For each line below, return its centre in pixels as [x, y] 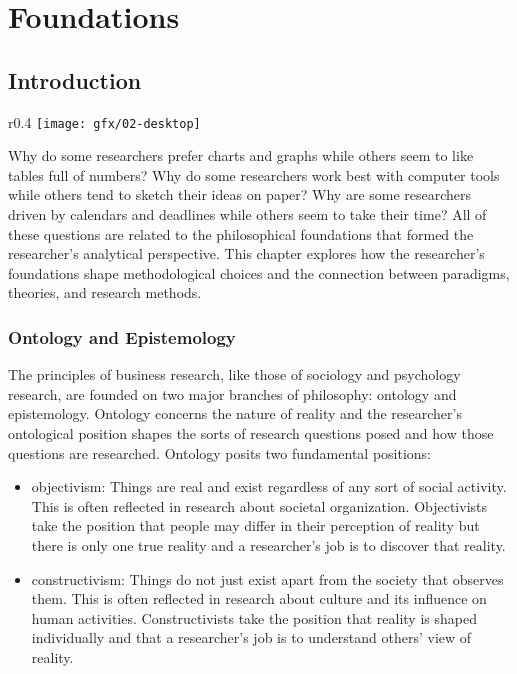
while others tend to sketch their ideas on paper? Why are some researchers [240, 194]
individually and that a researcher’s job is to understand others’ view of [251, 637]
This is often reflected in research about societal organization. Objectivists [259, 505]
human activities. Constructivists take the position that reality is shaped [254, 617]
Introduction [75, 79]
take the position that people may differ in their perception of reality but [255, 525]
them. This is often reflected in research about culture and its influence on [259, 598]
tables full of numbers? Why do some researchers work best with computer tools [254, 174]
